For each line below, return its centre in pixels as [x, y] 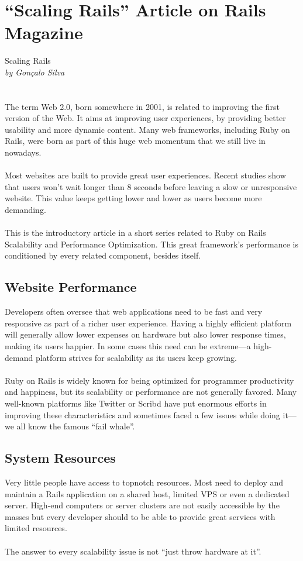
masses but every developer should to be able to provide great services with [140, 516]
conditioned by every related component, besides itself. [103, 255]
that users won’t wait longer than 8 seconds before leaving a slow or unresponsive [151, 186]
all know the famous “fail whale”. [76, 426]
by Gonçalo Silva [35, 72]
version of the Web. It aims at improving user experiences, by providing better [145, 118]
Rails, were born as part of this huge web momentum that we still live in [135, 141]
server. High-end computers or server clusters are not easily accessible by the [142, 505]
